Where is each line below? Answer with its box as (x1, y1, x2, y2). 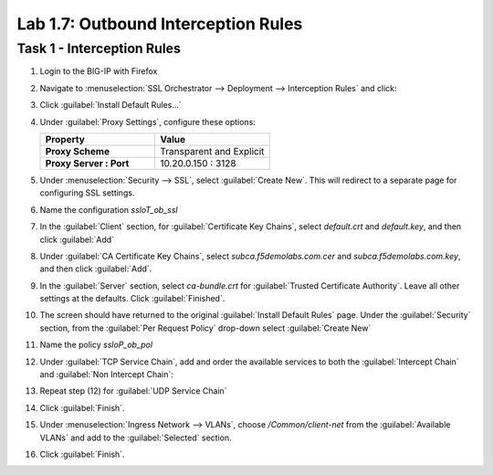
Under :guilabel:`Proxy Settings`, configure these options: (39, 116, 256, 127)
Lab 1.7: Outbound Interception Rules (16, 14, 303, 34)
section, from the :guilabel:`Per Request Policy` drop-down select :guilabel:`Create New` (39, 322, 372, 333)
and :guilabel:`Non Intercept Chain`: (39, 369, 173, 380)
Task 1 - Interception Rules (16, 40, 182, 57)
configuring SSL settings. (39, 187, 135, 198)
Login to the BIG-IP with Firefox (39, 66, 158, 77)
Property (45, 132, 86, 145)
